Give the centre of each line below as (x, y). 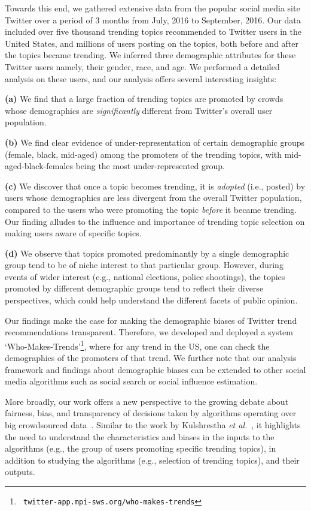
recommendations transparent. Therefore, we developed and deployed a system (149, 332)
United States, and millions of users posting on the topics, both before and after (152, 43)
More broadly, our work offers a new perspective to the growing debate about (147, 401)
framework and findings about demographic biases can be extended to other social (155, 369)
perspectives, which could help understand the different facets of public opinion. (151, 300)
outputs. (20, 472)
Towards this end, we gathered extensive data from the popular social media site (153, 8)
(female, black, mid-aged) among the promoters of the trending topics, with (144, 154)
